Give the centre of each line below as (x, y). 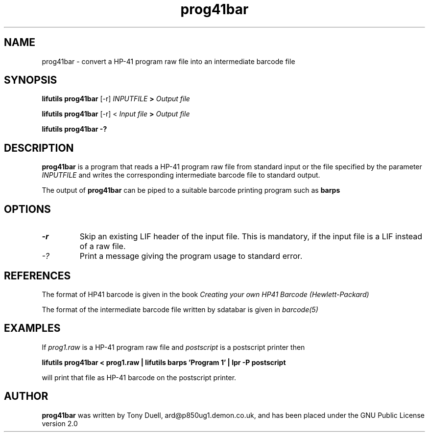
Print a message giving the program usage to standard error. (191, 256)
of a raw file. (103, 246)
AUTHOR (26, 396)
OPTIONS (27, 209)
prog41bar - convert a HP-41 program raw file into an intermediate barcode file (168, 61)
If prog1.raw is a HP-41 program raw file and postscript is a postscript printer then (173, 347)
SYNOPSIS (31, 80)
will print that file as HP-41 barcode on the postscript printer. (139, 377)
